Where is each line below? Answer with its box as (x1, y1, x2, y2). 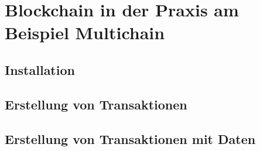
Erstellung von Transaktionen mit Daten (5, 129, 256, 147)
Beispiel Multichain (5, 20, 165, 44)
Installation (5, 60, 75, 78)
